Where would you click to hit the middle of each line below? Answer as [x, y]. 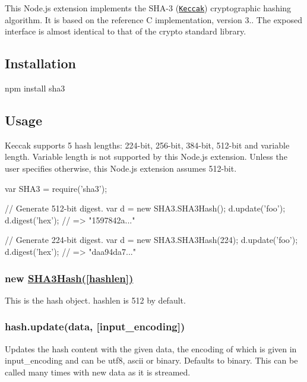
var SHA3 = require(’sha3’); [56, 188]
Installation [40, 63]
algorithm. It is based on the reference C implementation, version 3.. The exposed [153, 19]
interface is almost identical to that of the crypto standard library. [126, 31]
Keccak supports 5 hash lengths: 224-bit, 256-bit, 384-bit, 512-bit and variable [147, 145]
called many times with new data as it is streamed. [98, 372]
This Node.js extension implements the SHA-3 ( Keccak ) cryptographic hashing [148, 8]
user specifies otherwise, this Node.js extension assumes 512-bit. [121, 168]
